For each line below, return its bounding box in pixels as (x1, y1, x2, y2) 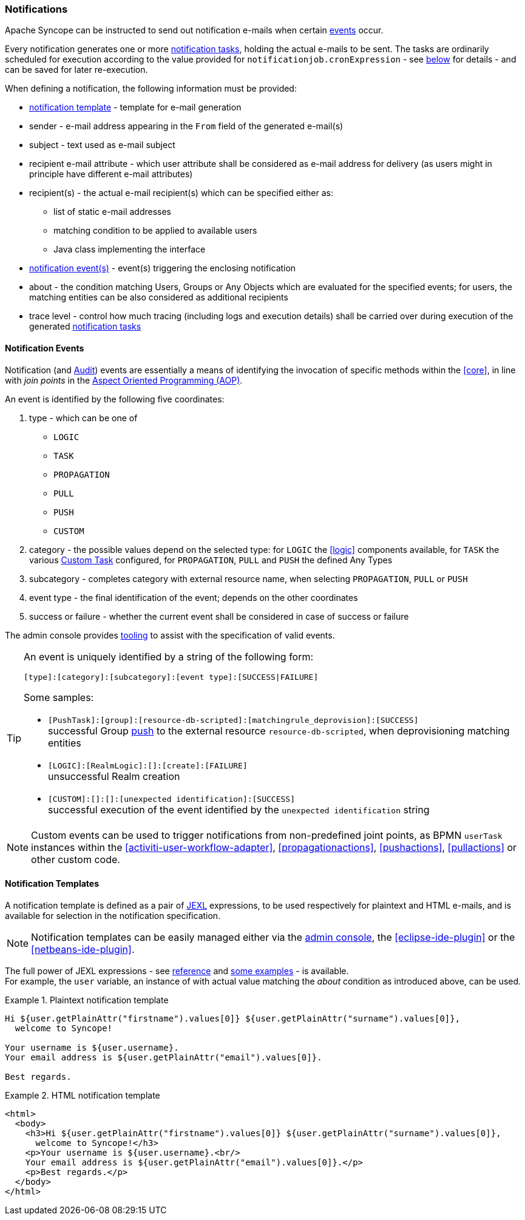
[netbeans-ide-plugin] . (31, 943, 135, 955)
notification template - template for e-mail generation (29, 102, 242, 113)
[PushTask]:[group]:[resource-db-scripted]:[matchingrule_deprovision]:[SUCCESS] (48, 715, 419, 725)
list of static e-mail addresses (53, 206, 171, 217)
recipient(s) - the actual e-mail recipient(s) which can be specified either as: (29, 188, 333, 198)
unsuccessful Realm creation (48, 770, 180, 782)
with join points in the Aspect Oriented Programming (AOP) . (5, 374, 243, 385)
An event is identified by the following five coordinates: (5, 393, 225, 404)
